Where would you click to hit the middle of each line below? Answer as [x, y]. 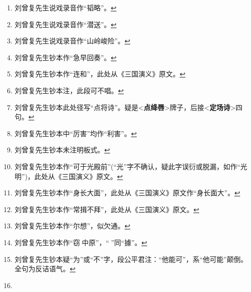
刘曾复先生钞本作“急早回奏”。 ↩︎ [65, 57]
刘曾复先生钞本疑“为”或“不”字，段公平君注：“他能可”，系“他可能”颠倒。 [131, 259]
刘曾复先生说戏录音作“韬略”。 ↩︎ [65, 7]
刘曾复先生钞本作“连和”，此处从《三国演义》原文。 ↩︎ [100, 74]
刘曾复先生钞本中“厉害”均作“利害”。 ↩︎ [76, 133]
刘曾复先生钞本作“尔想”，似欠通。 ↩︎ [72, 226]
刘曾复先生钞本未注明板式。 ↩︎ [62, 150]
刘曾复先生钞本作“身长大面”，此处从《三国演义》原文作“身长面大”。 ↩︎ [127, 193]
